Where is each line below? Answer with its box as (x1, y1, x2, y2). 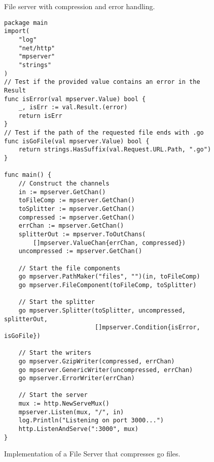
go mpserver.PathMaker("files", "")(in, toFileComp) (18, 273, 200, 281)
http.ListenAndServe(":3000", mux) (18, 425, 138, 433)
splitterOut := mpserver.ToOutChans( (18, 231, 146, 238)
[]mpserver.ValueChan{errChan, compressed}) (33, 239, 186, 247)
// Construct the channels (18, 180, 110, 188)
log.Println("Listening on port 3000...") (18, 417, 164, 424)
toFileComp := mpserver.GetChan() (18, 197, 135, 204)
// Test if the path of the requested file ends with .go (4, 129, 204, 137)
